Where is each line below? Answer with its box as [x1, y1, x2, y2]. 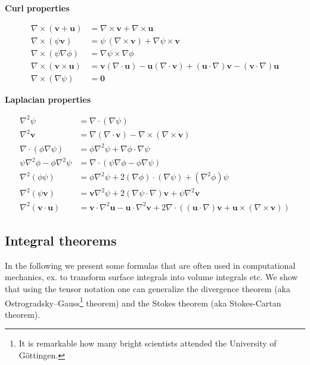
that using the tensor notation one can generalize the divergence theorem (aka [5, 282, 291, 295]
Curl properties [5, 2, 70, 14]
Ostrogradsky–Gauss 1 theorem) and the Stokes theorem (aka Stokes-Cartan [5, 295, 281, 309]
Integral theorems [5, 231, 117, 249]
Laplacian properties [5, 93, 91, 105]
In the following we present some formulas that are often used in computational [5, 259, 296, 271]
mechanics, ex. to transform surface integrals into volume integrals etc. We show [5, 271, 298, 283]
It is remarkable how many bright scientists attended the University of [18, 337, 277, 349]
